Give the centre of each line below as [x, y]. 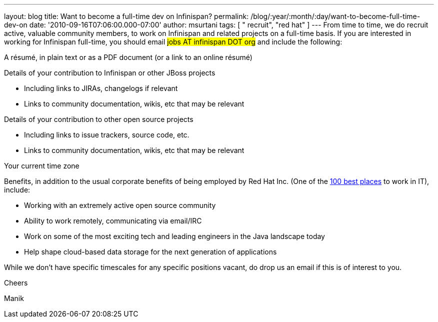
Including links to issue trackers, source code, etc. [107, 135]
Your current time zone [42, 166]
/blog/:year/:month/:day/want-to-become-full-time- [335, 16]
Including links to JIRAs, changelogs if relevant [101, 88]
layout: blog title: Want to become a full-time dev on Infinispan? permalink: [126, 16]
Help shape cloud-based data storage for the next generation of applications [150, 252]
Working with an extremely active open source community [120, 205]
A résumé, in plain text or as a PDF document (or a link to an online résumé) [128, 57]
